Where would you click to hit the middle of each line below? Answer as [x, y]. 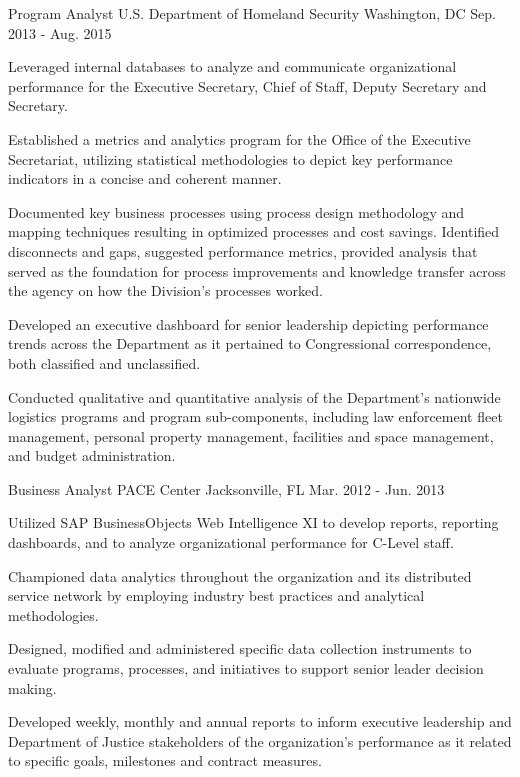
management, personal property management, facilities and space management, [251, 435]
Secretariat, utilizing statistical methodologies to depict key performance [230, 158]
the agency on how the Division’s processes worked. [165, 290]
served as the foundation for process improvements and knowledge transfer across [257, 270]
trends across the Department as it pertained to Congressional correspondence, [250, 343]
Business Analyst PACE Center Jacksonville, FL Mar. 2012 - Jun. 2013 [226, 488]
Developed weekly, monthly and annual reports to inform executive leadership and [260, 721]
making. [32, 687]
